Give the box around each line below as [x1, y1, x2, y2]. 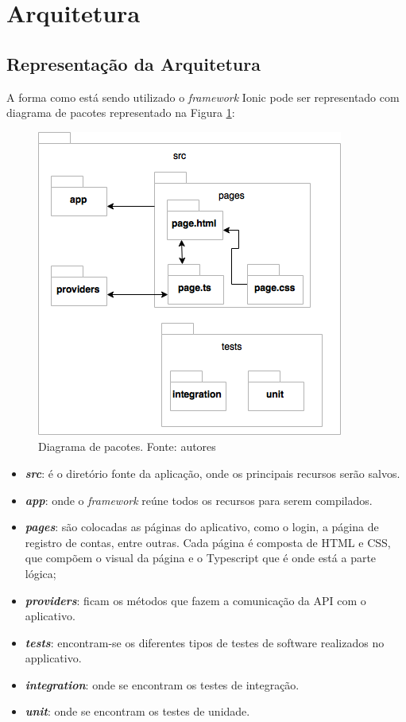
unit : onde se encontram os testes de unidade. [25, 703, 250, 720]
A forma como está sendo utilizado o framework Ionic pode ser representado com [6, 88, 400, 105]
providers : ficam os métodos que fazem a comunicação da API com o [25, 592, 366, 608]
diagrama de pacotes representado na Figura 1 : [6, 104, 235, 121]
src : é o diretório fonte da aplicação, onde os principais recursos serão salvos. [25, 464, 400, 481]
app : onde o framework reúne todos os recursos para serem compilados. [25, 491, 373, 508]
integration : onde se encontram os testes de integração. [25, 676, 300, 693]
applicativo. [25, 650, 82, 666]
